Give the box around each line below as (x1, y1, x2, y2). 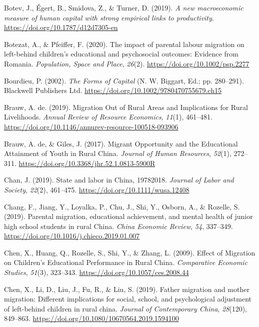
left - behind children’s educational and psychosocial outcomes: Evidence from (4, 48, 238, 59)
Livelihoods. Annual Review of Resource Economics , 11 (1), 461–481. (4, 111, 212, 122)
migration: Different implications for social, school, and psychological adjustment (4, 293, 251, 304)
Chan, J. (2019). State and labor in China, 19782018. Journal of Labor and (4, 174, 234, 185)
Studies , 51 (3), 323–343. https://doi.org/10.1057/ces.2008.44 (4, 267, 189, 277)
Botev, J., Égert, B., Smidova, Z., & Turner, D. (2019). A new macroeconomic (4, 2, 243, 12)
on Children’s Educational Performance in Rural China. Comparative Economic (4, 257, 247, 267)
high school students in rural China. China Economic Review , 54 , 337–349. (4, 220, 233, 231)
